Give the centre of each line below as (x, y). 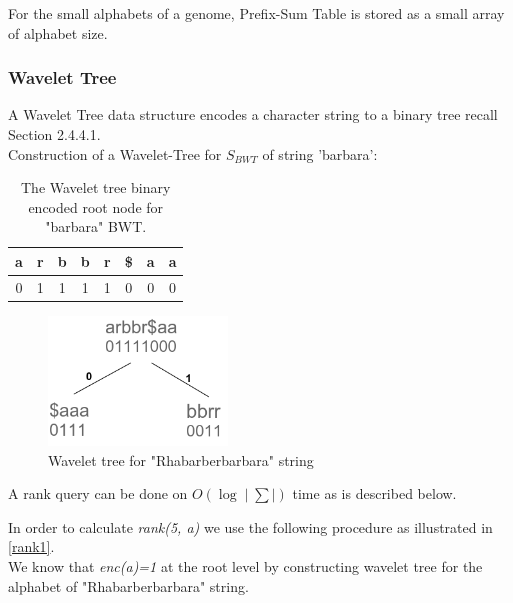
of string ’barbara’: (320, 153)
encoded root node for (96, 206)
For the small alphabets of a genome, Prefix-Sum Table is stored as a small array (256, 13)
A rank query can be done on (98, 493)
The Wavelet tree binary (96, 187)
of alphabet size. (58, 32)
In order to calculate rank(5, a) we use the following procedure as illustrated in (250, 526)
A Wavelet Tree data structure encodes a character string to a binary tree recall (253, 114)
